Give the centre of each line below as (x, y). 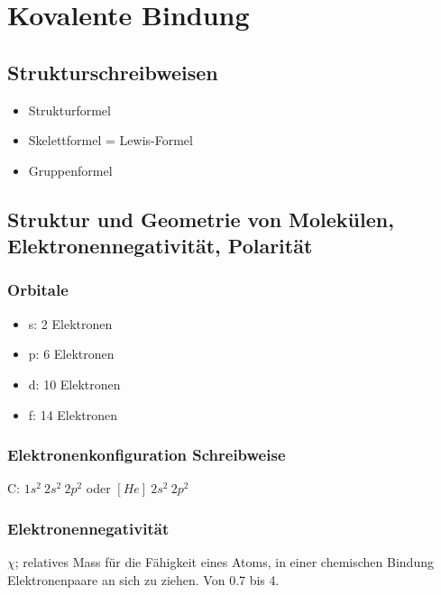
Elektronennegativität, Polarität (160, 246)
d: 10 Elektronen (74, 384)
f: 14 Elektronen (73, 414)
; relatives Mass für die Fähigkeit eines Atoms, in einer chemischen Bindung (224, 562)
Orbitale (38, 290)
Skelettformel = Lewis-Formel (110, 140)
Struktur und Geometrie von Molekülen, (201, 219)
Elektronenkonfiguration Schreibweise (147, 455)
